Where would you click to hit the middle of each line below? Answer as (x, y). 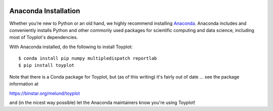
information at (24, 84)
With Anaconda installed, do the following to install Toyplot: (71, 47)
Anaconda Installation (45, 11)
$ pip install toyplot (47, 65)
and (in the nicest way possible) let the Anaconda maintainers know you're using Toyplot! (102, 103)
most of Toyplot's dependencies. (44, 38)
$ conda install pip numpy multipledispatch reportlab (88, 59)
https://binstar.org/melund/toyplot (45, 93)
